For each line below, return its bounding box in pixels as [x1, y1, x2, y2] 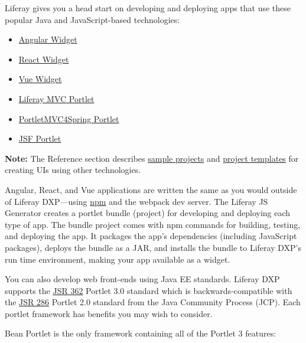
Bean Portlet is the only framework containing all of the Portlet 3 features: [5, 327, 276, 339]
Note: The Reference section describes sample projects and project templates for [5, 152, 299, 164]
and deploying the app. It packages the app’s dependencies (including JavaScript [5, 230, 297, 242]
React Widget [18, 53, 69, 65]
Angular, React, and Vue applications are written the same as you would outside [5, 183, 297, 195]
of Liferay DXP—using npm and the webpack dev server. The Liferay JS [5, 195, 268, 207]
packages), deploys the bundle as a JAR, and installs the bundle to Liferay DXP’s [5, 241, 301, 253]
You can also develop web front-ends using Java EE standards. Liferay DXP [5, 273, 280, 285]
